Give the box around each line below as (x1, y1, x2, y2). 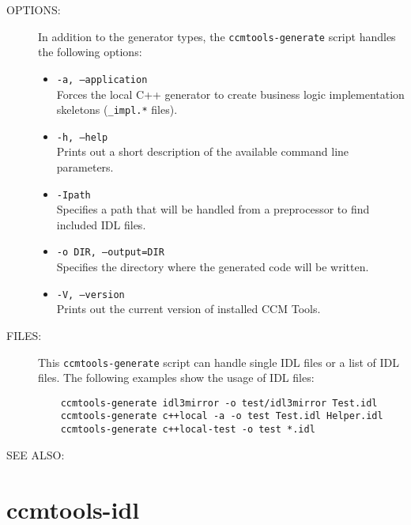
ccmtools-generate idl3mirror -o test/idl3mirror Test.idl (60, 397, 378, 409)
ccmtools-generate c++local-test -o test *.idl (60, 424, 315, 436)
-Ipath (56, 189, 91, 201)
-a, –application (56, 74, 148, 85)
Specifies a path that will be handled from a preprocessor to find (56, 201, 370, 217)
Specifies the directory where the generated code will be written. (56, 259, 369, 275)
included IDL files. (56, 216, 146, 232)
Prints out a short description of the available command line (56, 143, 349, 160)
